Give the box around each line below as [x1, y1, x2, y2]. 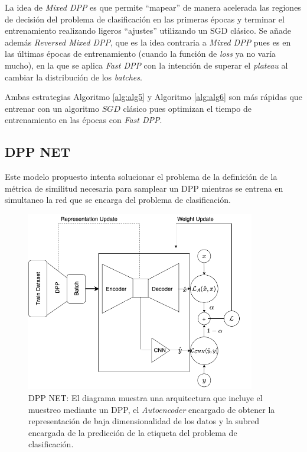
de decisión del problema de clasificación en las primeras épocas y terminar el [5, 12, 285, 25]
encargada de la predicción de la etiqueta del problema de [28, 426, 237, 438]
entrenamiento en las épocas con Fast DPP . [5, 114, 162, 126]
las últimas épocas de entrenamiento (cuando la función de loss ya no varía [5, 47, 276, 60]
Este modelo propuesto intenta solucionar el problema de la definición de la [5, 170, 277, 183]
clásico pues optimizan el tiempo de [123, 102, 252, 114]
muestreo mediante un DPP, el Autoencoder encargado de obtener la [28, 403, 275, 415]
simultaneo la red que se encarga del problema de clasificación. [5, 193, 231, 206]
